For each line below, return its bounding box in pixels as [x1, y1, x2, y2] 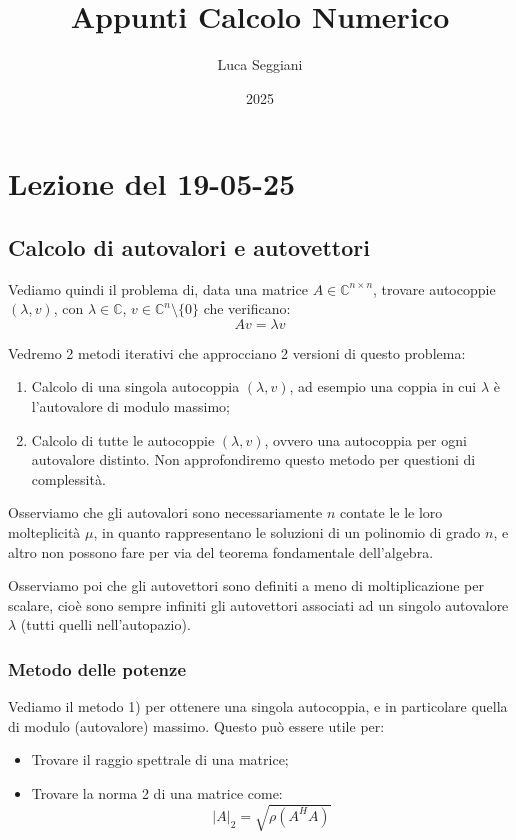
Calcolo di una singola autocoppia [31, 376, 240, 397]
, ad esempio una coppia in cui [289, 376, 477, 397]
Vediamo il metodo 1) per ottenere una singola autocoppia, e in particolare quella [8, 696, 508, 717]
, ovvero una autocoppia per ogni [264, 429, 467, 450]
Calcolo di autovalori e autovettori [8, 231, 370, 262]
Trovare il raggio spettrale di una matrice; [31, 749, 289, 770]
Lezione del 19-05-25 [8, 163, 296, 204]
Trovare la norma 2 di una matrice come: [31, 783, 283, 804]
